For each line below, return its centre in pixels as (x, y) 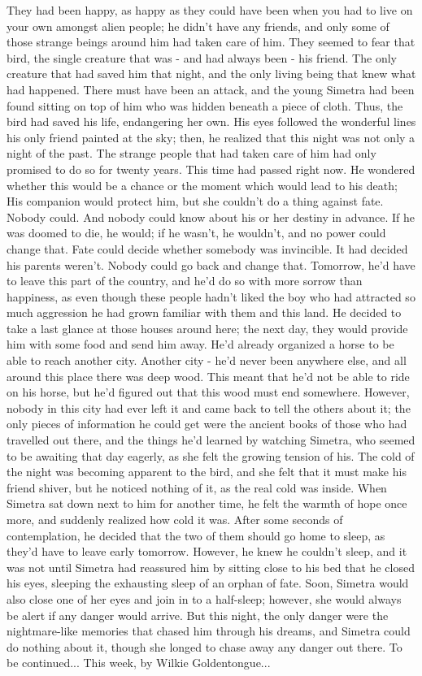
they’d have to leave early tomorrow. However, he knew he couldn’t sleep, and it (207, 551)
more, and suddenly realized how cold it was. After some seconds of (175, 519)
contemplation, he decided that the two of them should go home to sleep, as (196, 535)
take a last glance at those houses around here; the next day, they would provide (207, 328)
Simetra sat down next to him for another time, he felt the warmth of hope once (207, 503)
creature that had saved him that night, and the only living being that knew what (211, 74)
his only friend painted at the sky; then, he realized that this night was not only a (211, 137)
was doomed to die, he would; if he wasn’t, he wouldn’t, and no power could (196, 233)
